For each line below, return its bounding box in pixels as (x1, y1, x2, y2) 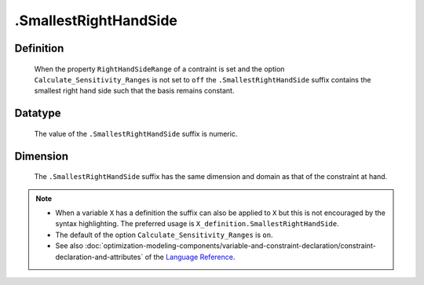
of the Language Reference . (144, 252, 236, 261)
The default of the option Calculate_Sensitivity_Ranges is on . (55, 230, 273, 239)
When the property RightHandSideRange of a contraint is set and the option (34, 64, 285, 74)
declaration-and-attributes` (55, 252, 144, 261)
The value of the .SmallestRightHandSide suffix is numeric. (34, 129, 238, 138)
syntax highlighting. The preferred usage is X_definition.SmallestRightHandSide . (55, 219, 339, 228)
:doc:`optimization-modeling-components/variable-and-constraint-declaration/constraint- (85, 241, 376, 250)
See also (55, 241, 84, 250)
